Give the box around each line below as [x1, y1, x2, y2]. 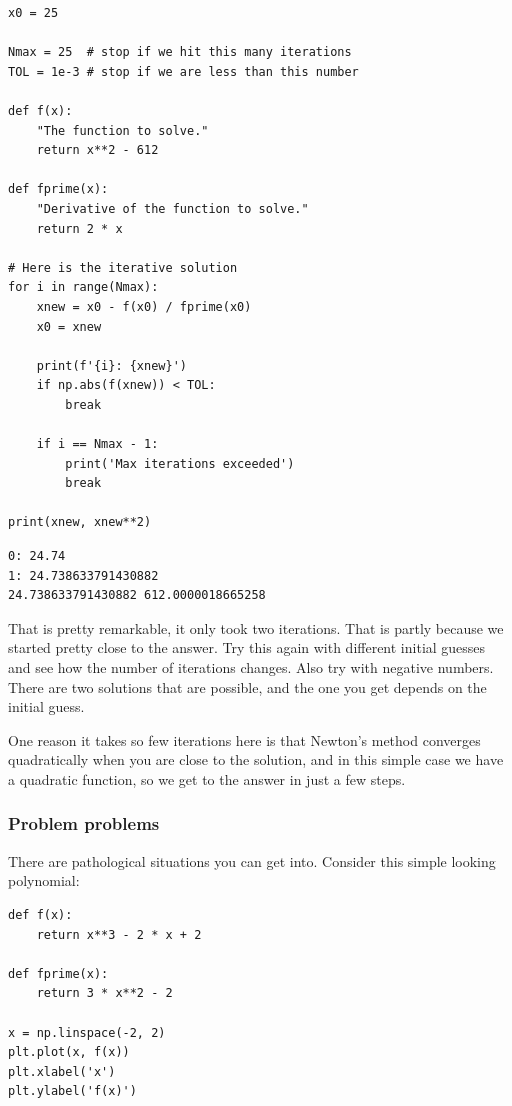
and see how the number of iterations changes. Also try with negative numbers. [8, 657, 494, 677]
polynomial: [8, 870, 80, 891]
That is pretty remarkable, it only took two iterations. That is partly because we [8, 617, 504, 638]
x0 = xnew [36, 319, 102, 334]
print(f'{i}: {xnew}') [36, 358, 187, 373]
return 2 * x [36, 221, 123, 236]
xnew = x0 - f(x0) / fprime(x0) [36, 299, 252, 314]
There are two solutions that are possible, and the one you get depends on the [8, 676, 487, 697]
